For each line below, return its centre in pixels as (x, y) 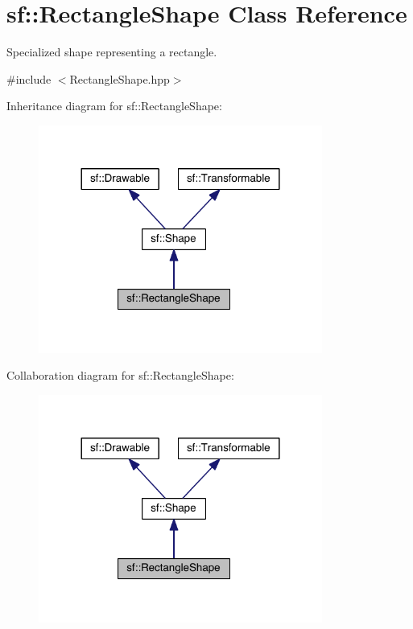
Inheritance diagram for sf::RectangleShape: (114, 106)
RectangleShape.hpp (120, 78)
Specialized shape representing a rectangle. (112, 52)
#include (29, 78)
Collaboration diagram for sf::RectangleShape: (120, 375)
